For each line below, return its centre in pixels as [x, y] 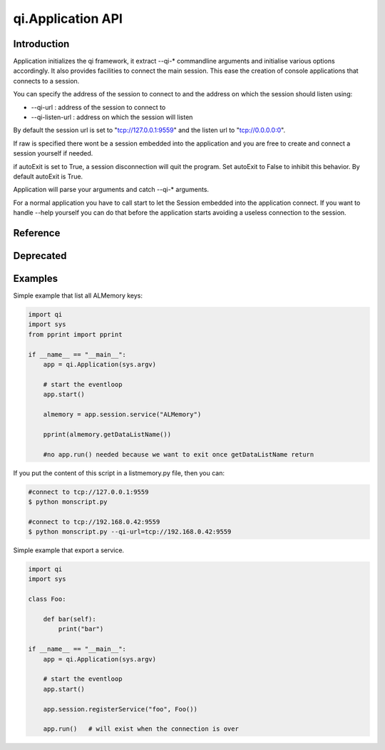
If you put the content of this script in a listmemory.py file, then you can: [119, 473]
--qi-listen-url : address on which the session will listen [112, 117]
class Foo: [47, 599]
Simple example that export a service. [69, 550]
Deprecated [40, 256]
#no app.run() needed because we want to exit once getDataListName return [179, 454]
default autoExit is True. [48, 176]
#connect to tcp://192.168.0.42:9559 [94, 522]
